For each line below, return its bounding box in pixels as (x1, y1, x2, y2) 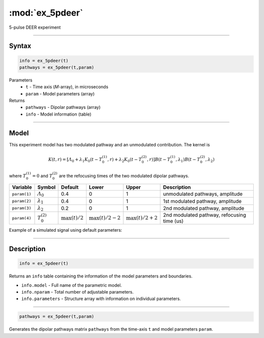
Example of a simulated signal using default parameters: (9, 227, 122, 233)
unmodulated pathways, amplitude (163, 191, 243, 198)
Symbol (37, 183, 56, 190)
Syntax (9, 42, 31, 50)
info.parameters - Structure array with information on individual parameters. (21, 296, 181, 302)
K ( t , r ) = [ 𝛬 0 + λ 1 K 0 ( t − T (48, 157, 103, 163)
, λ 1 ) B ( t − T (175, 157, 200, 163)
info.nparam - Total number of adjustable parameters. (21, 289, 134, 295)
